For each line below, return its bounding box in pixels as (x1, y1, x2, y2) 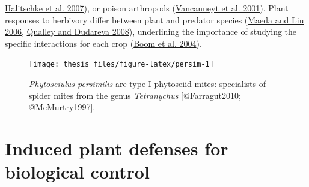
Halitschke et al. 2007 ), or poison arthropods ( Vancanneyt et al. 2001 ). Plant (5, 2, 289, 14)
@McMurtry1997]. (29, 101, 96, 113)
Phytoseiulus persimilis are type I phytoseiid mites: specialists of (29, 77, 266, 90)
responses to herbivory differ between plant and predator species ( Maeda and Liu (5, 13, 304, 26)
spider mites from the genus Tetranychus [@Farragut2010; (29, 89, 241, 101)
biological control (5, 159, 150, 184)
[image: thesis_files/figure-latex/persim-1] (29, 60, 214, 69)
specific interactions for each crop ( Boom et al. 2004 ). (5, 37, 202, 49)
